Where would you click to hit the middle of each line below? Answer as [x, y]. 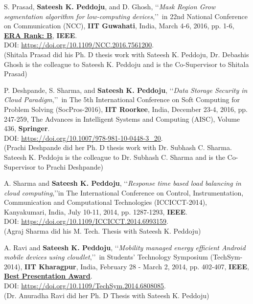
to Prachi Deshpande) [70, 166]
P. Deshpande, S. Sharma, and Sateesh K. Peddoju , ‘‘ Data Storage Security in [126, 90]
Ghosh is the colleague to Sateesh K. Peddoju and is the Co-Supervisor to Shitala [126, 64]
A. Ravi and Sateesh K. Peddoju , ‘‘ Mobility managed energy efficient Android [125, 247]
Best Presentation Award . [48, 276]
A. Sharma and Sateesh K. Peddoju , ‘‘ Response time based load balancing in [123, 183]
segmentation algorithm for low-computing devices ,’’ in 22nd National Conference [126, 16]
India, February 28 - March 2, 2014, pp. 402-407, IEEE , [165, 266]
